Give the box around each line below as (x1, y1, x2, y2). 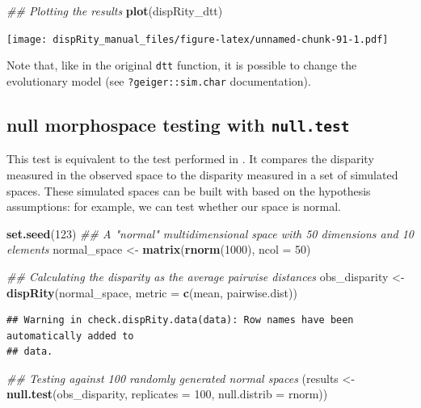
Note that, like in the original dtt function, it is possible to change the (6, 57, 357, 74)
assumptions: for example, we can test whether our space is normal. (6, 198, 341, 215)
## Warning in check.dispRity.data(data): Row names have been (6, 314, 354, 326)
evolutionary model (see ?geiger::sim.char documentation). (6, 72, 311, 89)
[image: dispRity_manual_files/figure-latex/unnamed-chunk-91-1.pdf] (6, 33, 389, 45)
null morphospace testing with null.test (6, 111, 350, 137)
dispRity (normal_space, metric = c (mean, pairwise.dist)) (6, 284, 297, 301)
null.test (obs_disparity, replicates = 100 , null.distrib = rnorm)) (6, 385, 328, 402)
